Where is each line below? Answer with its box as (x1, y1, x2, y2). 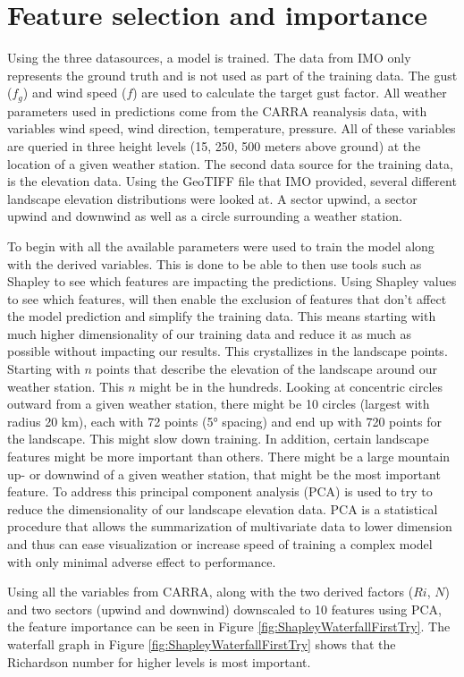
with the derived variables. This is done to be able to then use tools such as (7, 254, 422, 273)
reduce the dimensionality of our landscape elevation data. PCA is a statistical (7, 499, 438, 518)
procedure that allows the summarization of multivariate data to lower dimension (7, 517, 452, 536)
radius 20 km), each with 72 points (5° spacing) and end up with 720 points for (7, 411, 442, 430)
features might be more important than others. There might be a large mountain (7, 447, 451, 466)
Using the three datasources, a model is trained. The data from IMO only (7, 48, 411, 67)
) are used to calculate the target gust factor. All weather (132, 83, 447, 102)
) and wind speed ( (22, 83, 127, 102)
